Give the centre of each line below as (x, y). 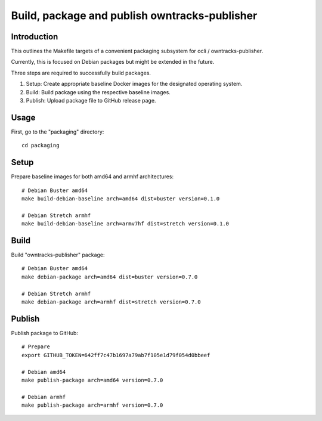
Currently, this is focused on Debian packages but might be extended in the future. (113, 62)
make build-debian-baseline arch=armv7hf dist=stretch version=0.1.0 (126, 224)
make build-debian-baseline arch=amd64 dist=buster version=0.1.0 (121, 199)
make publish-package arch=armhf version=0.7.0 (92, 405)
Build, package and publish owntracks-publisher (134, 16)
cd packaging (41, 146)
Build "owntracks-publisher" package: (58, 255)
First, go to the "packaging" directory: (58, 132)
